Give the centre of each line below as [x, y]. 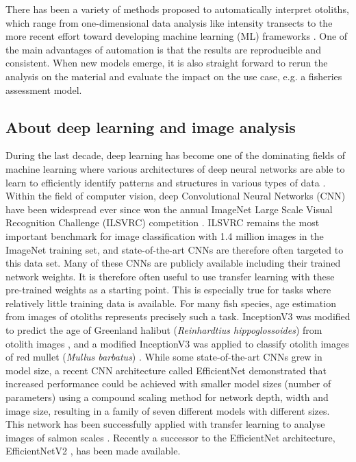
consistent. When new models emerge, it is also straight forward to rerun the [167, 63]
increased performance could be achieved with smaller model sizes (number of [168, 384]
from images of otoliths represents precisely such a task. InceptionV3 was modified [178, 316]
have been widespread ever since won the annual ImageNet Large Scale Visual [169, 209]
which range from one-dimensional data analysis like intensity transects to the [169, 22]
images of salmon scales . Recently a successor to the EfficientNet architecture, [170, 437]
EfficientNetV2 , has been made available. [93, 451]
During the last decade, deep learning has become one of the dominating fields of [175, 155]
